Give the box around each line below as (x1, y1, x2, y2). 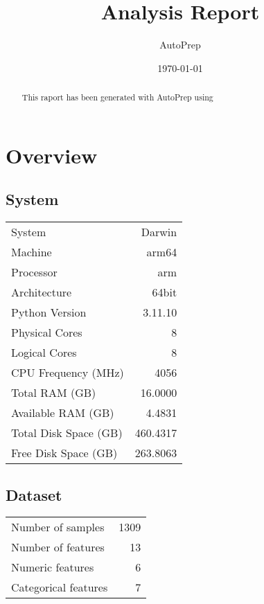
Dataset (6, 483, 62, 505)
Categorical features (11, 579, 108, 596)
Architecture (11, 284, 72, 301)
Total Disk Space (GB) (11, 425, 123, 441)
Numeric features (11, 559, 94, 576)
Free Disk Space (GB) (11, 445, 118, 461)
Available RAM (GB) (11, 405, 114, 421)
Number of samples (11, 519, 105, 535)
